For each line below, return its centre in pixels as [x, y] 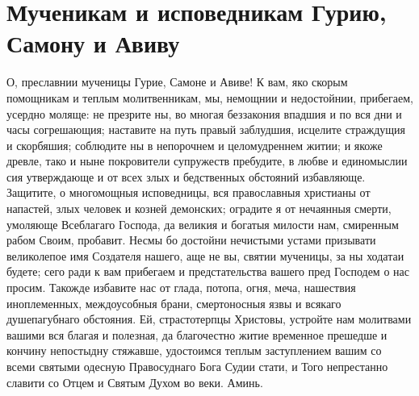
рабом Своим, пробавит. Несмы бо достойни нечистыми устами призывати [191, 240]
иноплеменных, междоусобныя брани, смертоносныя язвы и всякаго [174, 303]
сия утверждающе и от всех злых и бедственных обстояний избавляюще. [186, 176]
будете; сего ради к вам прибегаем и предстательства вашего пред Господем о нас [208, 271]
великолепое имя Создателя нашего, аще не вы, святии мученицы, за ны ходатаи [205, 255]
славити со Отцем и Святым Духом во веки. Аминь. [135, 382]
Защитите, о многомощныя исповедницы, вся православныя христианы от [189, 192]
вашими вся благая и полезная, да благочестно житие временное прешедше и [197, 334]
